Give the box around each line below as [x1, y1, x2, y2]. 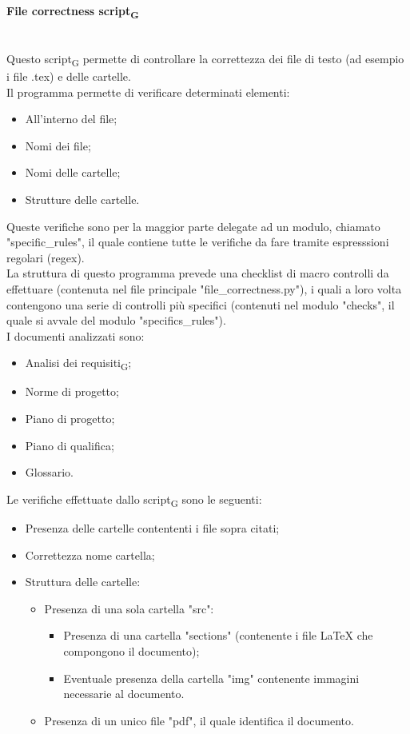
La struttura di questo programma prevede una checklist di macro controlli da [6, 265, 389, 281]
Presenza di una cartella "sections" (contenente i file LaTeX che [63, 627, 373, 644]
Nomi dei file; [25, 137, 91, 154]
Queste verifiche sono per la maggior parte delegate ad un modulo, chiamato [6, 217, 380, 234]
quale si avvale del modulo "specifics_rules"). [6, 312, 226, 329]
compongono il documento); [63, 642, 200, 659]
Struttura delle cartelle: [25, 573, 141, 590]
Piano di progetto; [25, 410, 115, 427]
